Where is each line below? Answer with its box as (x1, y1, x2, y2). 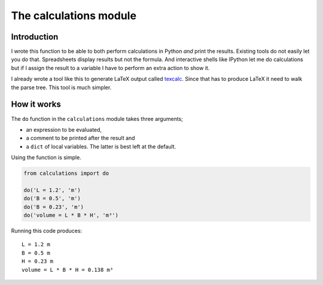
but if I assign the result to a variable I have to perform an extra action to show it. (11, 64, 210, 71)
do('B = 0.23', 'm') (23, 204, 84, 210)
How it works (11, 99, 61, 110)
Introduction (11, 32, 59, 42)
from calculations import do (23, 170, 109, 177)
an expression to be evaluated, (26, 126, 102, 133)
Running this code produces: (11, 228, 83, 235)
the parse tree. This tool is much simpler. (11, 84, 112, 91)
